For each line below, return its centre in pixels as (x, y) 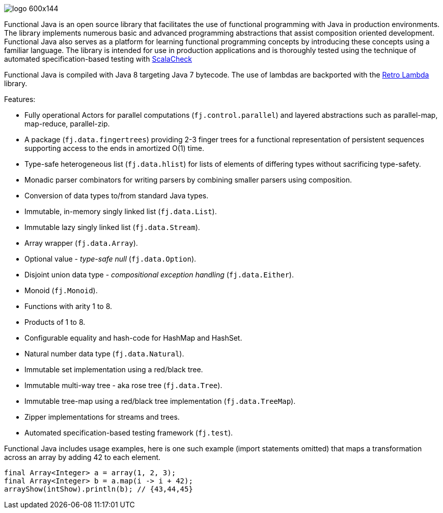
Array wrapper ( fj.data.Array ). (81, 243)
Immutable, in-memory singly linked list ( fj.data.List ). (121, 211)
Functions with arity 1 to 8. (68, 306)
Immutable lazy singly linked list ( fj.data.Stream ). (112, 227)
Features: (20, 99)
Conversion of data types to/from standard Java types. (117, 196)
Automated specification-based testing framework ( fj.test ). (129, 433)
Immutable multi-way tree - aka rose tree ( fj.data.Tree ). (123, 385)
